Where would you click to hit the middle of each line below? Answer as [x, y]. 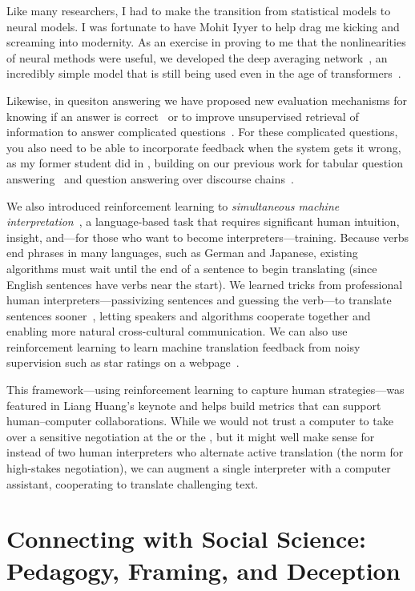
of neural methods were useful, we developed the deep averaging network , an [197, 57]
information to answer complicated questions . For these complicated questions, [202, 132]
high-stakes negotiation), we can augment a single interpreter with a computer [199, 468]
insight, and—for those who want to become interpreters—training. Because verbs [208, 237]
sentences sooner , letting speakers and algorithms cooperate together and [189, 315]
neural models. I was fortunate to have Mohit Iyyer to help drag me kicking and [203, 26]
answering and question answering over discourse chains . [150, 178]
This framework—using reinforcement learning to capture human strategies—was [205, 390]
